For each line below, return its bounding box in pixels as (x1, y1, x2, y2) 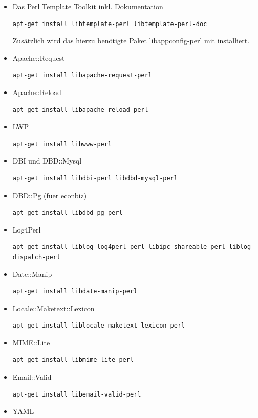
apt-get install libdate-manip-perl (12, 288, 138, 295)
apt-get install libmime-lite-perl (12, 356, 134, 364)
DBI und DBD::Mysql (12, 155, 82, 166)
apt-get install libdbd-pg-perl (12, 209, 123, 217)
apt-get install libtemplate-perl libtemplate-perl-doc (12, 20, 207, 28)
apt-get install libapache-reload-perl (12, 106, 148, 113)
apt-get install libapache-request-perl (12, 72, 152, 79)
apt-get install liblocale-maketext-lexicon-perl (12, 322, 185, 330)
